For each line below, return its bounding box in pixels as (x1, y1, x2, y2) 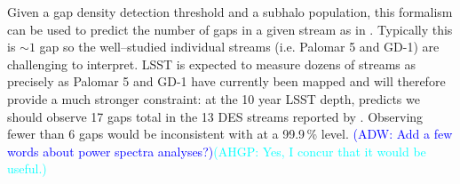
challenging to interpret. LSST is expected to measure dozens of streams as (7, 54, 416, 73)
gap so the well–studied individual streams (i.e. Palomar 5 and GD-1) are (39, 37, 440, 56)
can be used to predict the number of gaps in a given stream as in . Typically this (7, 20, 453, 38)
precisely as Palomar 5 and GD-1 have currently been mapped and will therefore (7, 72, 446, 91)
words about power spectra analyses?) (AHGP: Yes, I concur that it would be (7, 141, 426, 160)
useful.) (7, 159, 47, 178)
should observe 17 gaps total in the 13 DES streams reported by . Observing (7, 107, 424, 125)
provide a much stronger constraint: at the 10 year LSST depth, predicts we (7, 89, 420, 108)
